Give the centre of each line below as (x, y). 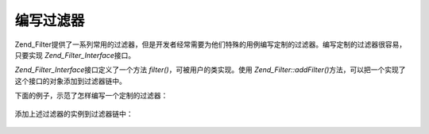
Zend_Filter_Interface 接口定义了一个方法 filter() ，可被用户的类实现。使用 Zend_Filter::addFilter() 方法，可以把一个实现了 (210, 70)
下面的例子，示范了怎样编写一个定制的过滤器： (91, 96)
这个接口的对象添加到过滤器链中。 (70, 81)
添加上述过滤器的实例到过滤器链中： (74, 113)
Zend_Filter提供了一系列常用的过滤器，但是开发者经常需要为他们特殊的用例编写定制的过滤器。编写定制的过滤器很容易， (211, 44)
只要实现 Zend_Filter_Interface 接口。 (75, 55)
